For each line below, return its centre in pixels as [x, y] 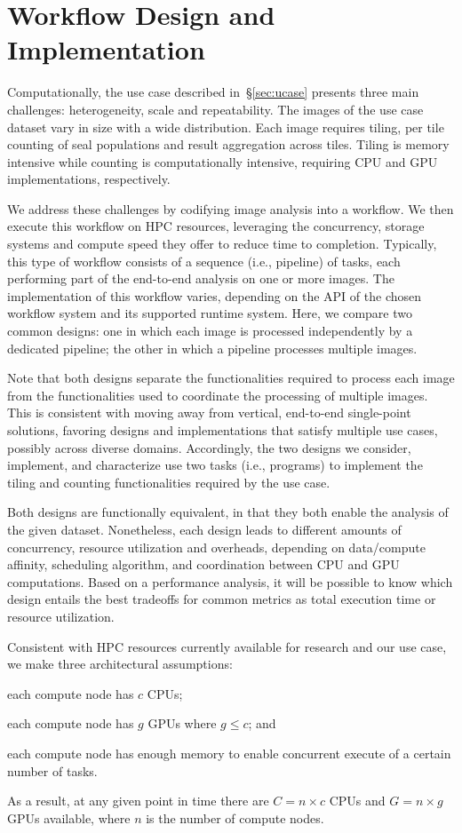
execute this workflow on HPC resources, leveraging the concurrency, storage [216, 226]
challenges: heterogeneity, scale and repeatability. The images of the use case [215, 109]
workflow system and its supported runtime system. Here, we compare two [210, 313]
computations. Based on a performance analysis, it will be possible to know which [230, 581]
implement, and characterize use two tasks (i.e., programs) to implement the [215, 465]
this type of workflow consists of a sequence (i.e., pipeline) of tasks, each [204, 261]
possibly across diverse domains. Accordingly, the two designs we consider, [209, 447]
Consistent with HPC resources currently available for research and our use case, [227, 646]
